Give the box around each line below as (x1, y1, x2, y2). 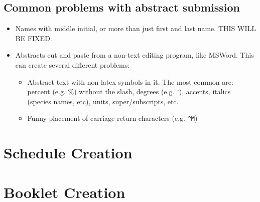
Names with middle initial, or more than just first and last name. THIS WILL (15, 23, 256, 34)
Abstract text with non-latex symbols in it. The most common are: (27, 76, 233, 87)
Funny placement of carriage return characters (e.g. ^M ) (27, 113, 198, 123)
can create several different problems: (15, 59, 130, 70)
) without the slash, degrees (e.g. (74, 86, 175, 97)
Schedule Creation (4, 142, 133, 163)
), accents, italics (179, 86, 231, 97)
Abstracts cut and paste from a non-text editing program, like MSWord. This (15, 50, 254, 60)
